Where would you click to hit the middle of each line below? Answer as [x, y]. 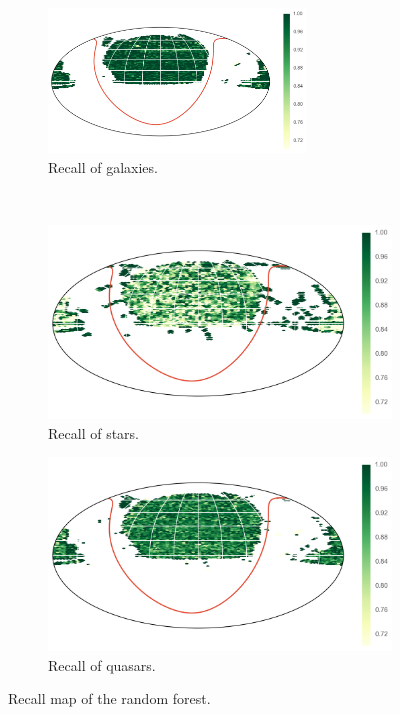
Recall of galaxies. [103, 166]
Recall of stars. [93, 432]
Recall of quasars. [102, 664]
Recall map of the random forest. [109, 698]
